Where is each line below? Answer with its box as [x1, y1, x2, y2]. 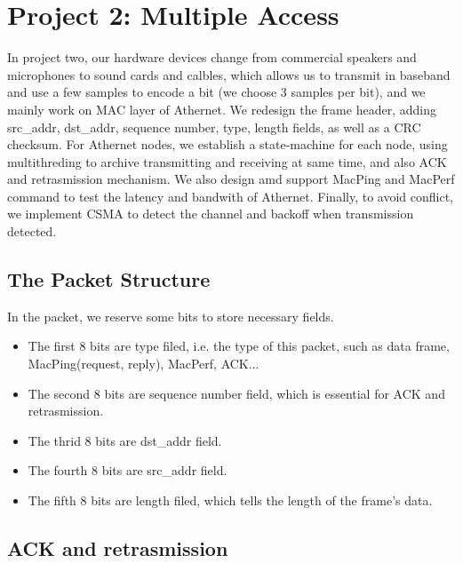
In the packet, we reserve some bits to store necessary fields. [7, 306, 334, 325]
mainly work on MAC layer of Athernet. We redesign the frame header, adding [7, 99, 436, 118]
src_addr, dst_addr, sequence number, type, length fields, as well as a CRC [7, 117, 421, 136]
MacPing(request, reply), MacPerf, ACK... [28, 354, 259, 373]
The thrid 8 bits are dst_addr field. [28, 431, 222, 449]
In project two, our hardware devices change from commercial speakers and [7, 48, 417, 67]
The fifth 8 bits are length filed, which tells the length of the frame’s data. [28, 491, 433, 510]
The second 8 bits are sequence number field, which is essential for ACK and [28, 384, 445, 402]
